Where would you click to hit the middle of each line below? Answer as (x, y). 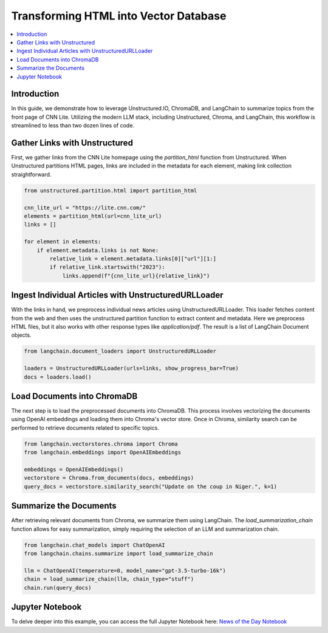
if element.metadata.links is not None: (98, 250)
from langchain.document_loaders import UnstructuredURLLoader (120, 351)
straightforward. (31, 174)
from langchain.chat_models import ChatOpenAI (94, 545)
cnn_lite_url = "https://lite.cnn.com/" (85, 208)
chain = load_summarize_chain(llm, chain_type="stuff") (109, 579)
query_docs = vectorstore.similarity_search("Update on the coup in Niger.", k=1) (151, 486)
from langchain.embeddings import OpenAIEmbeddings (103, 453)
